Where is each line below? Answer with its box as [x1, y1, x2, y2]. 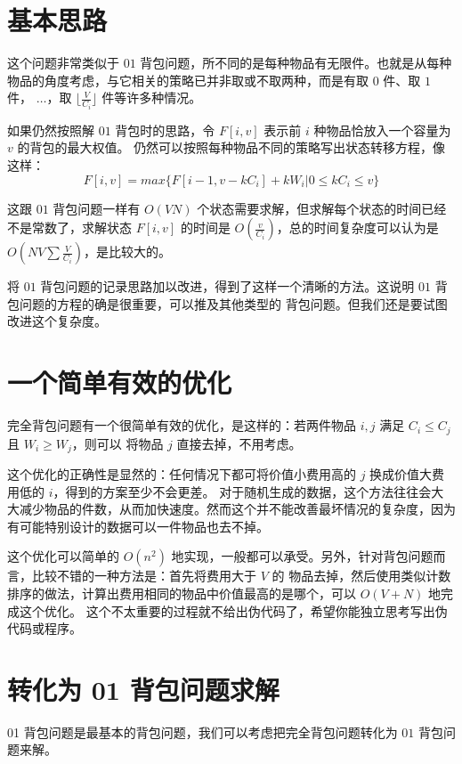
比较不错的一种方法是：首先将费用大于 [31, 566, 256, 585]
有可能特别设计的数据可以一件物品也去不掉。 [7, 516, 269, 535]
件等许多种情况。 [101, 88, 202, 107]
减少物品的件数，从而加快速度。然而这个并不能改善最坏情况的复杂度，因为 [19, 500, 456, 518]
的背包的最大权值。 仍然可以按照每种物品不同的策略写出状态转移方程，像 [17, 138, 446, 157]
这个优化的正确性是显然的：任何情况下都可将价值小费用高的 [7, 464, 356, 483]
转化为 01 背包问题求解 [7, 671, 280, 707]
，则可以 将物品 [71, 434, 164, 452]
